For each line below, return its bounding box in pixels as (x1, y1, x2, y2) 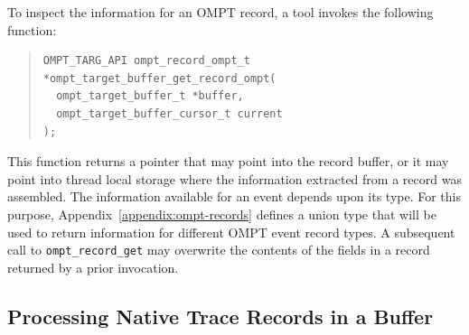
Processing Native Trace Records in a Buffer (7, 302, 434, 330)
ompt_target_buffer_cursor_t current (56, 107, 283, 120)
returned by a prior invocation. (7, 257, 179, 276)
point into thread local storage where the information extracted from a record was (7, 169, 462, 188)
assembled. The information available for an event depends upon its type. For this (7, 187, 461, 206)
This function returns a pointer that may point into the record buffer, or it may (7, 152, 449, 171)
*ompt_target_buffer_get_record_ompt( (42, 71, 277, 85)
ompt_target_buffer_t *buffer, (56, 89, 244, 103)
